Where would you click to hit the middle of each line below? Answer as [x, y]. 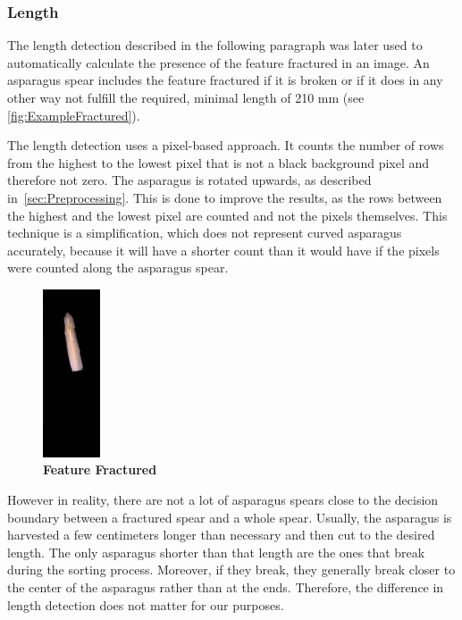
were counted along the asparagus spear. [118, 268]
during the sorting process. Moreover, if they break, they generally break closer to [231, 570]
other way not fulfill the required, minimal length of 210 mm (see [186, 97]
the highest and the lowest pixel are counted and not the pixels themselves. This [227, 215]
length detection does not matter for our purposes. [146, 604]
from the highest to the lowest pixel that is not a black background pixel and [218, 162]
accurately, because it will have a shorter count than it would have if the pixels [223, 250]
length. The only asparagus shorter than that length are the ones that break [216, 552]
